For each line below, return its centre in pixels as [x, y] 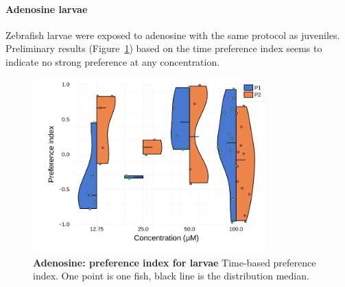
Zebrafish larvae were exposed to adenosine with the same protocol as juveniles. [173, 35]
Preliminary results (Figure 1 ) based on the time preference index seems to [164, 48]
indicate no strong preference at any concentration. [113, 61]
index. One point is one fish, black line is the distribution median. [171, 276]
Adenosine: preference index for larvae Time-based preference [175, 262]
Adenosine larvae [47, 9]
